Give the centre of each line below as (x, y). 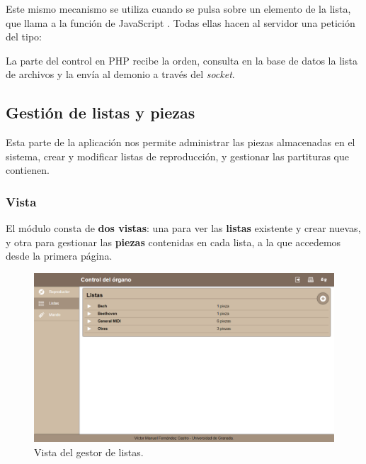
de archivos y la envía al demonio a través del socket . (120, 74)
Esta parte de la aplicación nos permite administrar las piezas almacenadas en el (181, 142)
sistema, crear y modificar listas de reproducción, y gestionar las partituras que (178, 156)
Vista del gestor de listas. (89, 452)
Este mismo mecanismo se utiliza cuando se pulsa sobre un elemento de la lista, (178, 9)
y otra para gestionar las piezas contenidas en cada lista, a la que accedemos (173, 242)
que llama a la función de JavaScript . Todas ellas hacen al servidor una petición (181, 22)
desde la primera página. (59, 256)
